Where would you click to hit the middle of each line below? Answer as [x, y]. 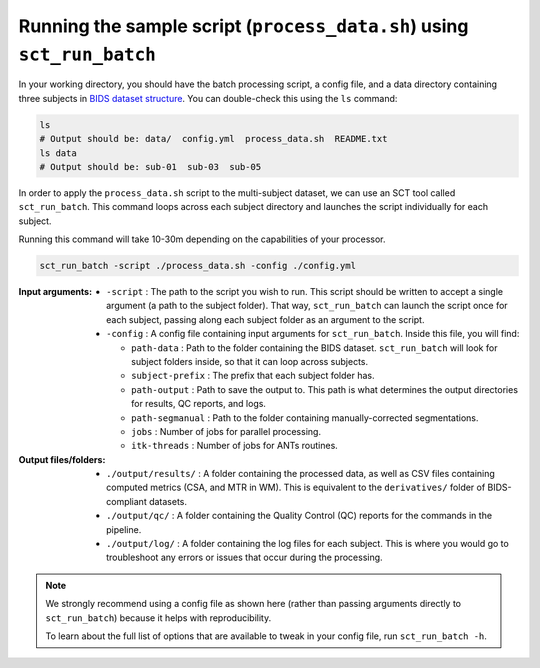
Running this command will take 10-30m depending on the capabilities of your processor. [202, 239]
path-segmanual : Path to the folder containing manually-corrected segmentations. [305, 417]
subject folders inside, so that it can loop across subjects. [250, 361]
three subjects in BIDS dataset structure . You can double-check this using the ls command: [208, 98]
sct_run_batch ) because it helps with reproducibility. [158, 617]
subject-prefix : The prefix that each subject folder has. [253, 376]
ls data [58, 153]
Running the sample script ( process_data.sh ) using [243, 26]
